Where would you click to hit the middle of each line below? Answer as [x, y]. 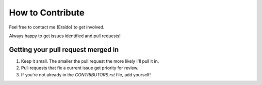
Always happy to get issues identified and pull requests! [65, 36]
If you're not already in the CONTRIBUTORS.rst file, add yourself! [86, 74]
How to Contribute [47, 13]
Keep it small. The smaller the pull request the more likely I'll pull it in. [90, 61]
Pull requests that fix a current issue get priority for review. [80, 68]
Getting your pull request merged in [64, 50]
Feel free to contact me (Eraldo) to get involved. [57, 27]
